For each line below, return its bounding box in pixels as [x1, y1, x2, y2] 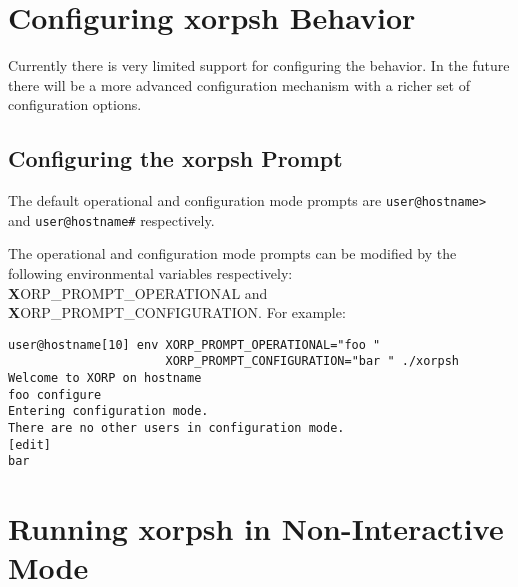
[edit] [8, 437, 51, 452]
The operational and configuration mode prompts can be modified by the [8, 243, 457, 264]
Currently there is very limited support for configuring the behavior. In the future [8, 55, 510, 76]
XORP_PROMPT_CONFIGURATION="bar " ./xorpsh [165, 354, 460, 369]
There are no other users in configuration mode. [8, 421, 345, 436]
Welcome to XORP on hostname [8, 371, 202, 386]
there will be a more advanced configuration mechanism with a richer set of [8, 74, 470, 95]
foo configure [8, 387, 102, 402]
